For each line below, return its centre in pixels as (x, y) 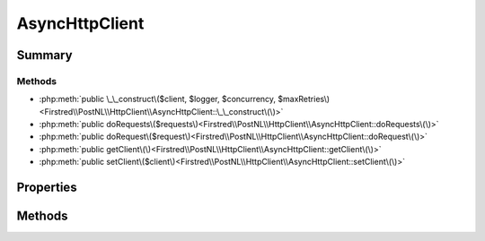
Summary (44, 55)
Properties (47, 188)
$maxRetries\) (304, 99)
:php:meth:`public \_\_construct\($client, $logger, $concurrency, (158, 99)
